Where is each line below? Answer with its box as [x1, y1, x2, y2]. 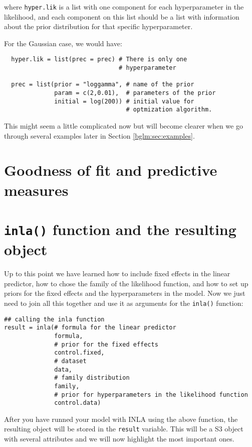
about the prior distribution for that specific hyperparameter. [4, 21, 193, 32]
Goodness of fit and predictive [4, 160, 217, 180]
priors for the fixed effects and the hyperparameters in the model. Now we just [4, 288, 245, 298]
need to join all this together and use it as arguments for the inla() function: [4, 298, 243, 308]
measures [4, 179, 69, 200]
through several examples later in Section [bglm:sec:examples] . [4, 130, 195, 141]
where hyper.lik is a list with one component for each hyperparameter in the [4, 2, 244, 12]
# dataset [54, 357, 87, 365]
